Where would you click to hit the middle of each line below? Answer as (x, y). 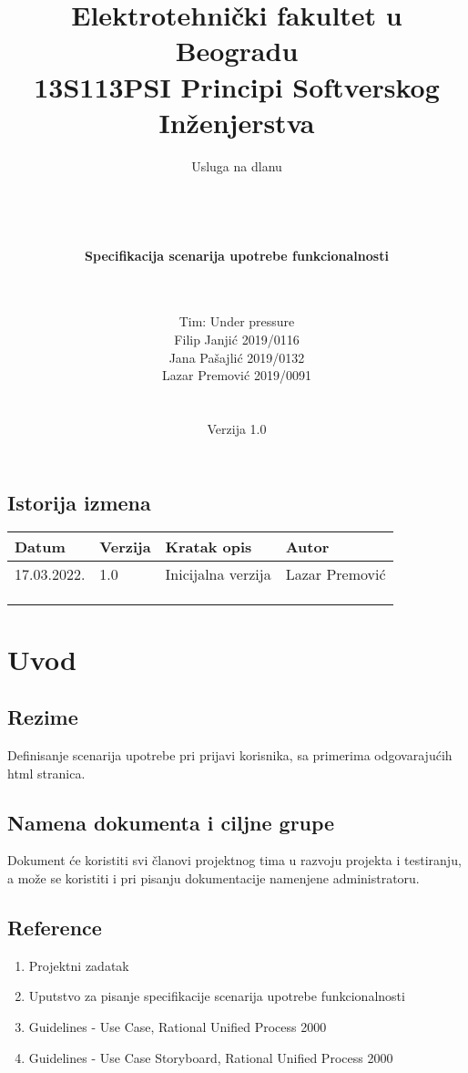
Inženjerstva (237, 122)
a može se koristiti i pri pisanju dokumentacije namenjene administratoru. (214, 877)
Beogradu (237, 51)
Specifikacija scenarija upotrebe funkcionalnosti (237, 255)
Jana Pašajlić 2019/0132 (237, 357)
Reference (55, 927)
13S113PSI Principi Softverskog (237, 86)
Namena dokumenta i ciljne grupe (171, 822)
